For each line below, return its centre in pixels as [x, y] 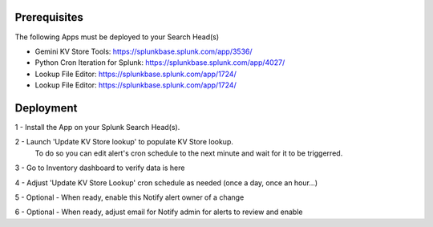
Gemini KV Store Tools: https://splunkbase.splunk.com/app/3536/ [144, 51]
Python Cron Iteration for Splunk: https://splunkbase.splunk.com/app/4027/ [160, 63]
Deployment [46, 108]
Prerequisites [49, 17]
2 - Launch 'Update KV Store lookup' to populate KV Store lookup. [124, 142]
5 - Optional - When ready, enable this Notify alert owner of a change [129, 197]
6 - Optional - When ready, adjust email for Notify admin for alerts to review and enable [159, 212]
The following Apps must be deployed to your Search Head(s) [117, 37]
